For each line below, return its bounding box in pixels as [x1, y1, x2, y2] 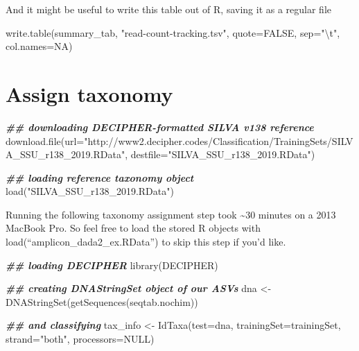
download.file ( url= [6, 133, 85, 148]
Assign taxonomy [6, 79, 173, 108]
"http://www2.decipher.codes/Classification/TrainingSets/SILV [84, 133, 353, 148]
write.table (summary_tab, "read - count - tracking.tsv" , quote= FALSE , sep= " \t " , [6, 25, 340, 40]
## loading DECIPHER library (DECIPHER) [6, 257, 218, 272]
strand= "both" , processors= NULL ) [6, 332, 155, 346]
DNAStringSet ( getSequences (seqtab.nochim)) [6, 294, 198, 309]
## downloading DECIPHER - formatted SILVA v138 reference [6, 119, 314, 134]
